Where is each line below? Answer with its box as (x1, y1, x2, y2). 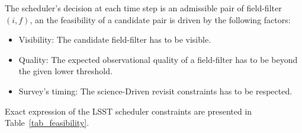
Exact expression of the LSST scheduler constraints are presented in (5, 104, 252, 117)
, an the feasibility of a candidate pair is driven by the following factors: (30, 13, 291, 26)
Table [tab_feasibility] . (5, 116, 89, 129)
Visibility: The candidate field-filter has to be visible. (18, 33, 211, 46)
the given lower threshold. (18, 65, 113, 77)
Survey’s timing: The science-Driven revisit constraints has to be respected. (18, 84, 293, 97)
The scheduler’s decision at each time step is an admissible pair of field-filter (5, 2, 282, 14)
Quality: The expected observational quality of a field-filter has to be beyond (18, 53, 298, 65)
